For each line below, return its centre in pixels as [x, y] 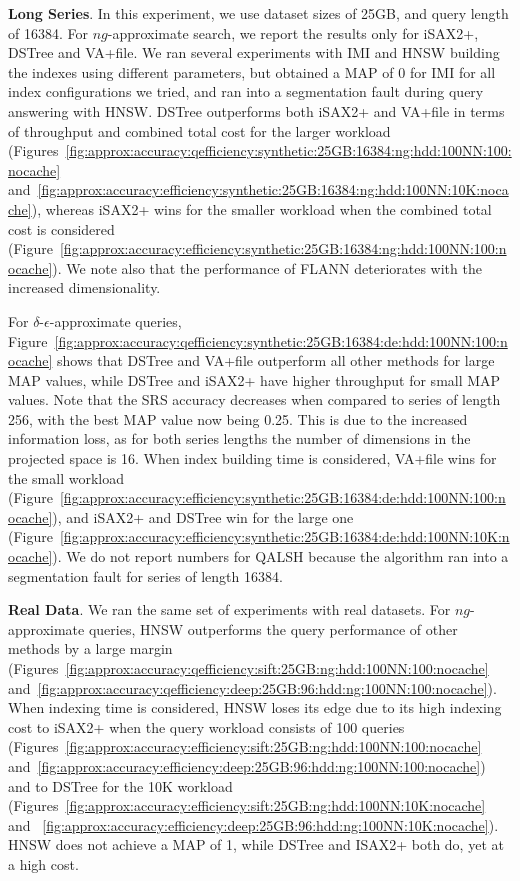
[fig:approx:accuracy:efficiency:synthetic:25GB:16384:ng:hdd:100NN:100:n [283, 248]
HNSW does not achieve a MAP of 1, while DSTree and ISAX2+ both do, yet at [256, 844]
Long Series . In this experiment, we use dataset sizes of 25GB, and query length [258, 13]
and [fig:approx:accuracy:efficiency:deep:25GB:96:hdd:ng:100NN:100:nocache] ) [247, 765]
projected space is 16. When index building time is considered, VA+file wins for [252, 458]
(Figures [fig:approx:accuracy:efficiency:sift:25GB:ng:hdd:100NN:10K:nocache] [247, 805]
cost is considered [61, 228]
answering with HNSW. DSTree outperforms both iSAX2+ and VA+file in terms [256, 110]
